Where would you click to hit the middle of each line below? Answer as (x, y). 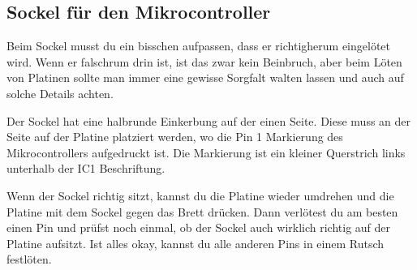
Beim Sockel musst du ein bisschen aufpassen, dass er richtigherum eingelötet (198, 46)
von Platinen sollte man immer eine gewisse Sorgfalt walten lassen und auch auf (205, 77)
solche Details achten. (60, 93)
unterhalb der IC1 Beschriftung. (86, 168)
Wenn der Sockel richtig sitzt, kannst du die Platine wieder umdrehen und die (200, 195)
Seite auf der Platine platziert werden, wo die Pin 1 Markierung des (175, 137)
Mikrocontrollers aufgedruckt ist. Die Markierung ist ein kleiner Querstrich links (206, 152)
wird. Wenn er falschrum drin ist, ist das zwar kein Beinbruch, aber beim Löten (204, 61)
